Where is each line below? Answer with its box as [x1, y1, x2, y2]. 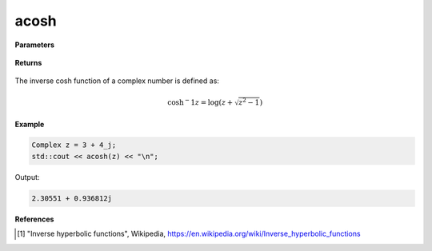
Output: [14, 172, 40, 181]
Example [14, 119, 45, 129]
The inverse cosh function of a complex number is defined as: [14, 76, 220, 86]
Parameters [14, 40, 55, 50]
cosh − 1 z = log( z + [167, 96, 234, 107]
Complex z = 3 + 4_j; [31, 141, 117, 149]
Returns [14, 58, 42, 67]
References [14, 214, 54, 224]
